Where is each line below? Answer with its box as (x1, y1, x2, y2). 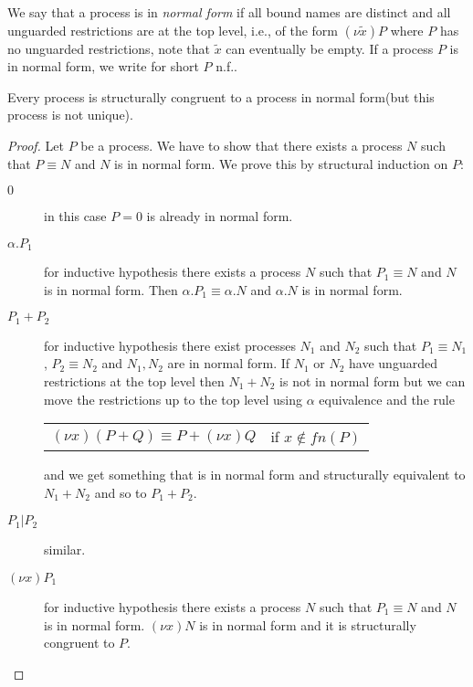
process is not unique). (7, 105, 133, 124)
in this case (44, 206, 107, 226)
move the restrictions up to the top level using (44, 389, 303, 408)
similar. (44, 540, 86, 559)
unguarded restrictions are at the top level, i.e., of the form (7, 20, 339, 39)
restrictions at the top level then (44, 372, 225, 391)
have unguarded (349, 354, 437, 373)
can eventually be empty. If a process (226, 38, 434, 58)
